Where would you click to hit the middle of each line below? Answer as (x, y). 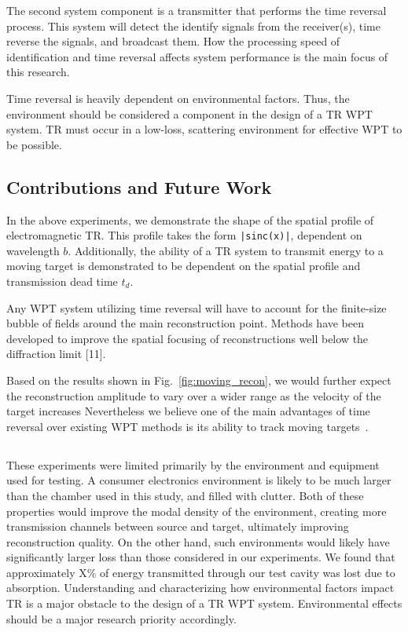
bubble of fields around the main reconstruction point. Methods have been (186, 323)
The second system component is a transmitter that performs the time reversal (197, 10)
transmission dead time (62, 281)
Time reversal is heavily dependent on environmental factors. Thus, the (178, 98)
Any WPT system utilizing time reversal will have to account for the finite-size (197, 307)
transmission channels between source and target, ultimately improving (178, 526)
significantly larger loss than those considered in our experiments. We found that (201, 557)
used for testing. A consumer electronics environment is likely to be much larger (199, 480)
